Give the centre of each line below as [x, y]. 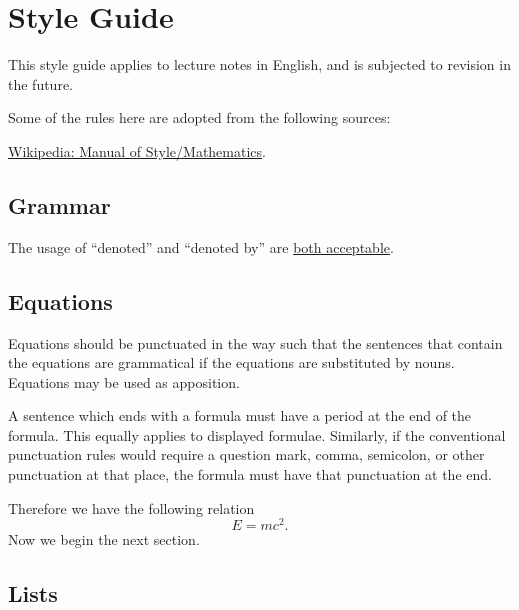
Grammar [59, 204]
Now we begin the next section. [104, 539]
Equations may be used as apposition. [124, 381]
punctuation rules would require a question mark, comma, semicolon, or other [246, 454]
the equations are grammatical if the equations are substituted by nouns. [231, 362]
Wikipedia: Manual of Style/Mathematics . [137, 150]
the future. [41, 83]
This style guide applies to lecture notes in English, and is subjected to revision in [259, 64]
